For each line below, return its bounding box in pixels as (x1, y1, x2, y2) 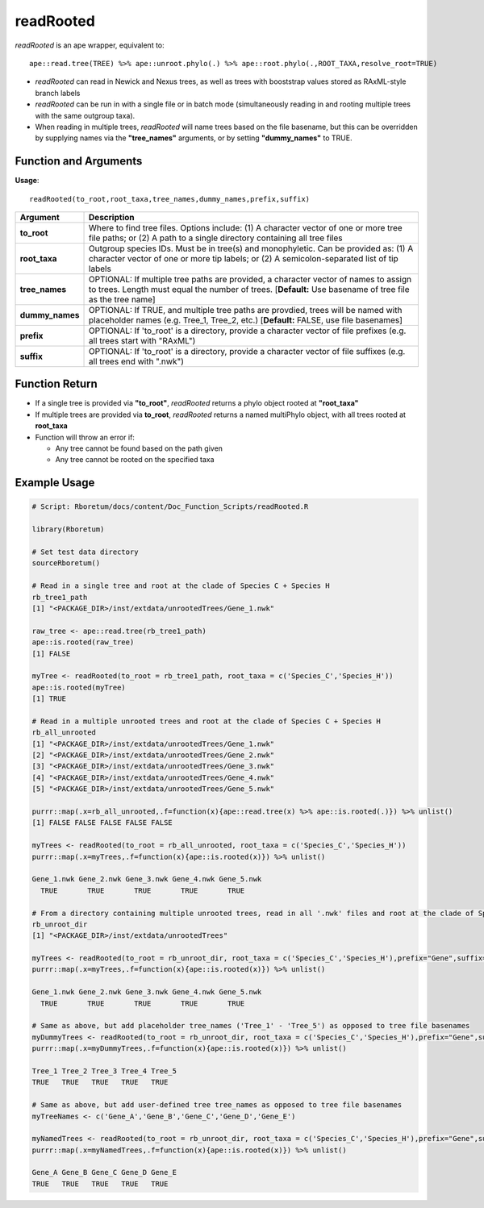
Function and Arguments (15, 154, 143, 169)
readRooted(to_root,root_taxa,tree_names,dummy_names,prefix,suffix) (29, 194, 311, 203)
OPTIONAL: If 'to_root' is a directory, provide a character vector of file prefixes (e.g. (89, 325, 407, 336)
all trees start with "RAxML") (89, 335, 196, 346)
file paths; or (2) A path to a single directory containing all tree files (89, 232, 343, 244)
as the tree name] (89, 294, 156, 305)
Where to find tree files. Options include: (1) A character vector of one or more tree (89, 222, 403, 233)
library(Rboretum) (31, 525, 105, 534)
